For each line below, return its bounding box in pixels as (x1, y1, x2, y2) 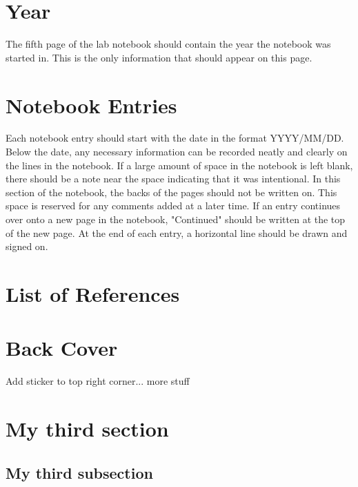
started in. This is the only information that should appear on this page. (6, 50, 312, 64)
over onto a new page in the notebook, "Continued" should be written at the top (6, 212, 346, 226)
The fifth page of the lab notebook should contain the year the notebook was (6, 37, 331, 51)
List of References (6, 279, 180, 307)
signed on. (6, 239, 48, 254)
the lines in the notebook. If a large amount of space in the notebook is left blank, (6, 157, 353, 172)
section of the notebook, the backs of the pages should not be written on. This (6, 184, 337, 199)
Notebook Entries (6, 90, 177, 119)
